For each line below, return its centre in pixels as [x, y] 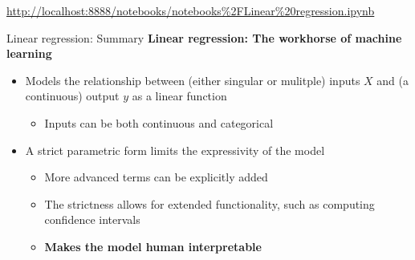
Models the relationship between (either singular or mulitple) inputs [193, 80]
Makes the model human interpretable [153, 246]
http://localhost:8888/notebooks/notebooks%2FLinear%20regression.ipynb [191, 10]
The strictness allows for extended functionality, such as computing [210, 203]
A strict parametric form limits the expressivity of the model [175, 150]
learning [29, 53]
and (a [393, 80]
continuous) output [72, 96]
